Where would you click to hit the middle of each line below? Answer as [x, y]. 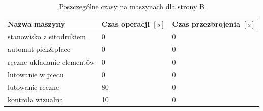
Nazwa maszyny [36, 23]
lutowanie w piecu [36, 74]
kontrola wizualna [35, 99]
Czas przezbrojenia [206, 23]
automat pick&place [39, 49]
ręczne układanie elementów [51, 62]
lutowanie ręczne [34, 87]
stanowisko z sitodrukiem [47, 37]
